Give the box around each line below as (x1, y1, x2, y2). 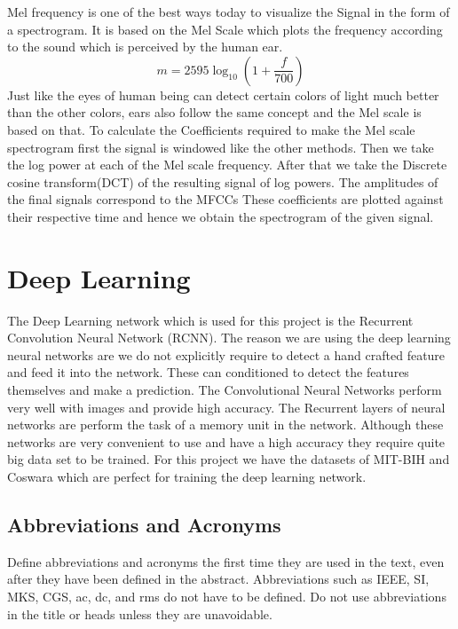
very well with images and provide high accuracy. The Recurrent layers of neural (7, 397, 446, 416)
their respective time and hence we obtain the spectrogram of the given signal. (7, 207, 434, 225)
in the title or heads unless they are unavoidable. (7, 604, 272, 623)
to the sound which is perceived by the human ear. (7, 37, 283, 56)
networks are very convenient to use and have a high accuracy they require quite (7, 432, 446, 451)
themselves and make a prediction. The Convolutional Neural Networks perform (7, 381, 442, 399)
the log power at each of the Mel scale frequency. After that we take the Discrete (7, 155, 447, 174)
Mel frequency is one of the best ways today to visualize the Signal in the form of (7, 3, 450, 20)
